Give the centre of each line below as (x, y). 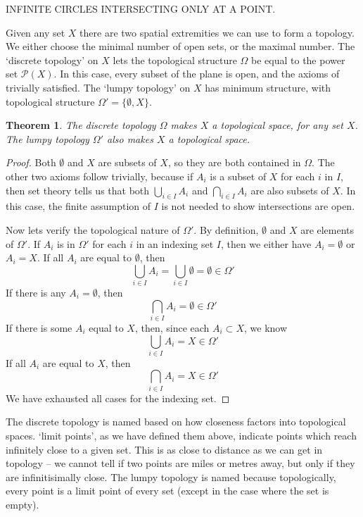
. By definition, (226, 229)
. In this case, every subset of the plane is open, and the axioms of (197, 74)
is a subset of (238, 176)
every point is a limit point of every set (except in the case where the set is (167, 491)
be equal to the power (298, 60)
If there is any (36, 293)
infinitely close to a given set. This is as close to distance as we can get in (164, 449)
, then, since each (172, 327)
